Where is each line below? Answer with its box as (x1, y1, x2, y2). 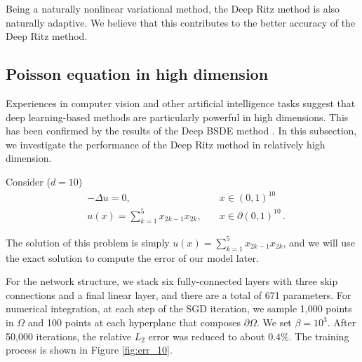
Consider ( (6, 174, 51, 188)
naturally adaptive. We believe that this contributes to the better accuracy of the (6, 15, 356, 29)
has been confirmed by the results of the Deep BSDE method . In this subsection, (6, 123, 357, 138)
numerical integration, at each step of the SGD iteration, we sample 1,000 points (6, 301, 352, 316)
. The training (288, 328, 349, 343)
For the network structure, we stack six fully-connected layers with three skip (6, 274, 338, 288)
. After (327, 315, 356, 330)
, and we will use (283, 235, 355, 249)
